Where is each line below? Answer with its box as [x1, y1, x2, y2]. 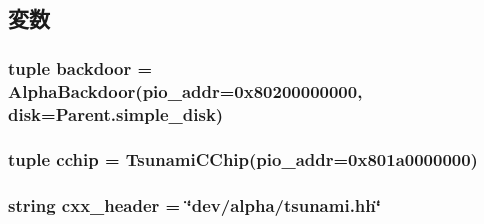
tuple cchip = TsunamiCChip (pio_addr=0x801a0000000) [8, 147, 478, 172]
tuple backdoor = [8, 55, 153, 80]
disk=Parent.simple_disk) [8, 101, 224, 126]
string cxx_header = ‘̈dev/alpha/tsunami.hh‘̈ [8, 193, 381, 218]
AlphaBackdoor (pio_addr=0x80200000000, [8, 78, 363, 103]
